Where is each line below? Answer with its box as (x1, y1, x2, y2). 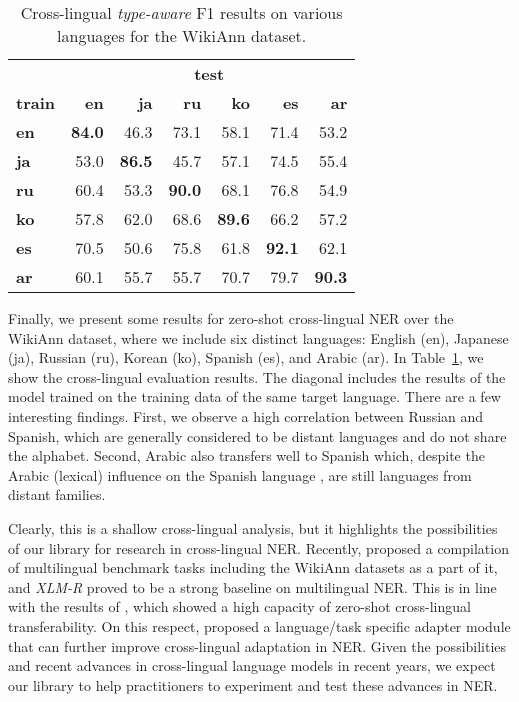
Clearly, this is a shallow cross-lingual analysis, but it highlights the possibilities (8, 517, 498, 538)
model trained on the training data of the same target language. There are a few (8, 386, 501, 407)
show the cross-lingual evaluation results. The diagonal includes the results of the (8, 366, 506, 387)
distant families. (8, 484, 106, 505)
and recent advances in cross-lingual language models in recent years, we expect (8, 655, 496, 676)
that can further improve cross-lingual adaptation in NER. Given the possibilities (8, 635, 507, 656)
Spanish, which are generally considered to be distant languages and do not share (8, 425, 507, 446)
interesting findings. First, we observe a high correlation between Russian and (8, 405, 484, 426)
